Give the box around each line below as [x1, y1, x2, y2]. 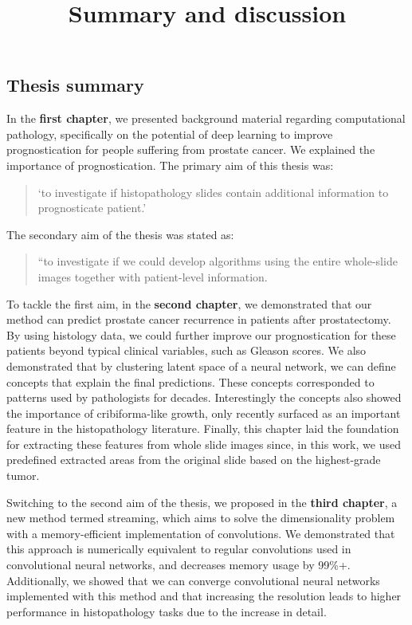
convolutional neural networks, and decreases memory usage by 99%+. [6, 556, 351, 573]
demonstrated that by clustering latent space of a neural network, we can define [6, 357, 396, 374]
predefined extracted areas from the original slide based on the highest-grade [6, 451, 381, 468]
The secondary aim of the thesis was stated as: [6, 226, 234, 242]
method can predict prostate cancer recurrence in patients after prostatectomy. [6, 311, 391, 328]
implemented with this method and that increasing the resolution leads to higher [6, 588, 402, 604]
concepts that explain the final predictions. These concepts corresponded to [6, 373, 375, 390]
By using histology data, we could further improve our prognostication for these [6, 326, 396, 343]
